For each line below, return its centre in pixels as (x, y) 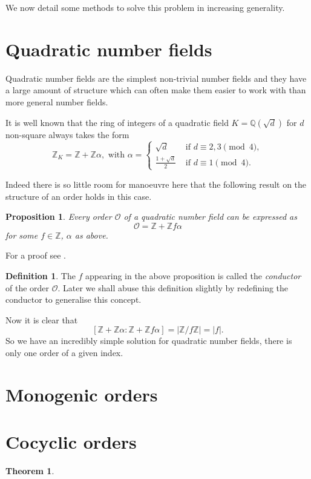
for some (22, 235)
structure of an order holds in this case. (79, 196)
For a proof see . (36, 255)
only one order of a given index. (64, 352)
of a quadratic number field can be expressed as (210, 216)
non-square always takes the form (67, 134)
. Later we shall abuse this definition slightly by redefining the (173, 287)
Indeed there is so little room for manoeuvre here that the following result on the (156, 184)
